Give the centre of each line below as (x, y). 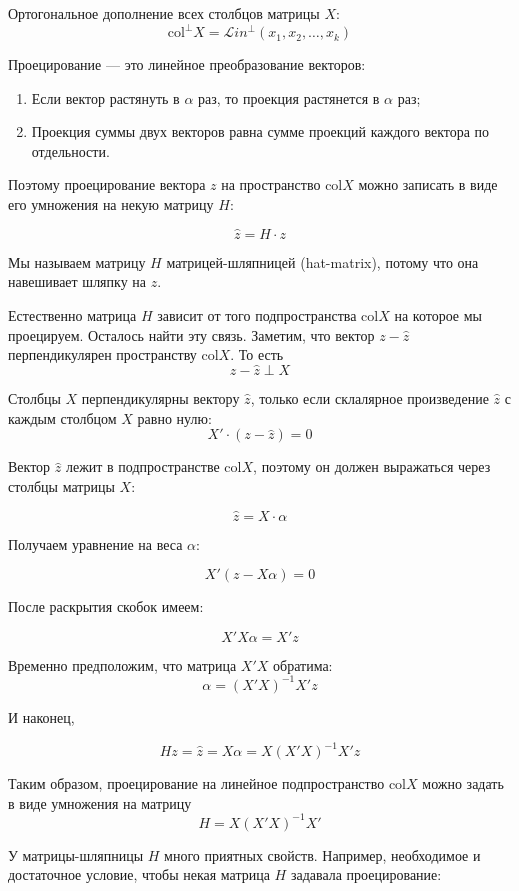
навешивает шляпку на (77, 281)
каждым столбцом (62, 417)
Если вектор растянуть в (105, 97)
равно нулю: (174, 417)
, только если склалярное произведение (369, 398)
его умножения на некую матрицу (111, 204)
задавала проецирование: (366, 874)
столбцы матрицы (61, 485)
